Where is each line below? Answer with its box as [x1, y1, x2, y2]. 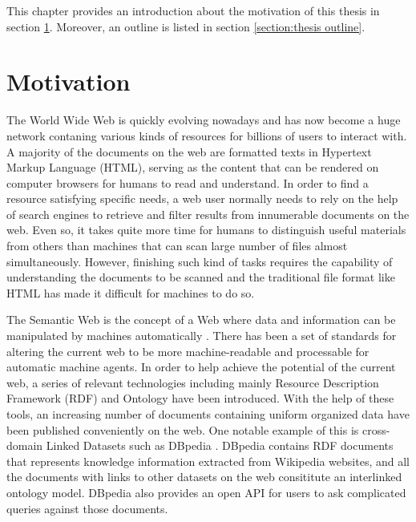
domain [6, 437, 43, 454]
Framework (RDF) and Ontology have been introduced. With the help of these [6, 390, 394, 407]
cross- [361, 421, 390, 438]
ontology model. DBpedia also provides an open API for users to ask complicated [6, 484, 406, 500]
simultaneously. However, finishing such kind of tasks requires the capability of [6, 253, 393, 269]
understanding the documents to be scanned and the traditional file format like [6, 269, 395, 285]
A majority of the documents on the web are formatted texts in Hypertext [6, 143, 372, 160]
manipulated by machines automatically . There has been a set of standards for [6, 327, 397, 344]
